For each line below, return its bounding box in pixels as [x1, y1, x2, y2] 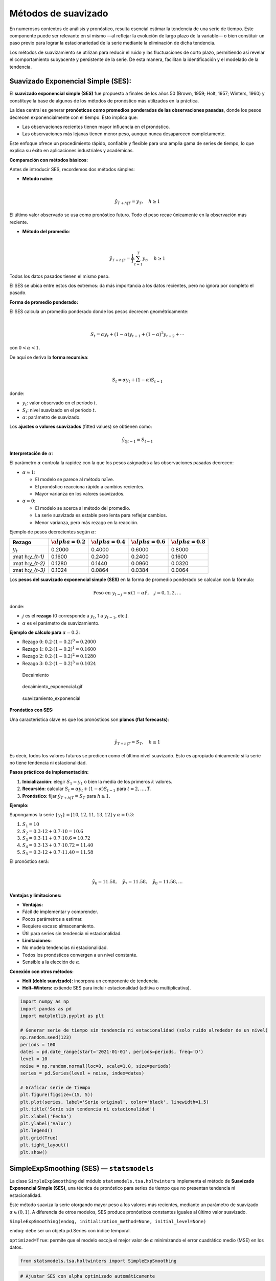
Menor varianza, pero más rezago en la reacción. [35, 519, 139, 525]
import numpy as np [20, 999, 69, 1004]
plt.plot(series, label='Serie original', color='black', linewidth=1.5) [20, 1099, 209, 1105]
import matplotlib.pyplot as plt [20, 1013, 104, 1019]
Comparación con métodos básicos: [9, 157, 88, 163]
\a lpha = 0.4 [91, 539, 126, 545]
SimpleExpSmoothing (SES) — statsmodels [9, 1164, 154, 1173]
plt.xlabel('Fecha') [20, 1113, 72, 1119]
